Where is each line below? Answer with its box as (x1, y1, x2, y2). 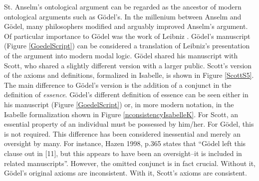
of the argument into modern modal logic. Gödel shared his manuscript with (4, 50, 238, 60)
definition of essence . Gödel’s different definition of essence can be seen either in (4, 89, 249, 100)
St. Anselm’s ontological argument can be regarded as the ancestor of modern (4, 1, 242, 11)
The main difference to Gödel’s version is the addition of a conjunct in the (4, 79, 232, 90)
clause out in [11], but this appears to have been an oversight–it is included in (4, 148, 242, 158)
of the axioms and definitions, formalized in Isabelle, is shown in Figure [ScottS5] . (4, 70, 254, 80)
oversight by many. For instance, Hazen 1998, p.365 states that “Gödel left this (4, 138, 246, 149)
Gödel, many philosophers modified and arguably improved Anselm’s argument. (4, 21, 248, 31)
